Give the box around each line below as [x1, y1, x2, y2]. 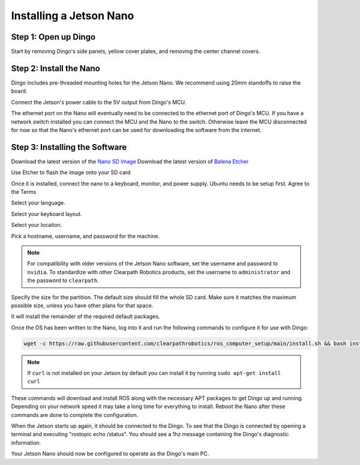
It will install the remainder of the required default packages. [11, 313, 160, 320]
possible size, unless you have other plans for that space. [11, 302, 154, 309]
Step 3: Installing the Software [11, 142, 127, 152]
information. [11, 439, 41, 446]
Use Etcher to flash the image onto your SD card [11, 169, 131, 176]
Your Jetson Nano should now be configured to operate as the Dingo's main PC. [11, 450, 209, 457]
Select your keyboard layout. [11, 210, 82, 217]
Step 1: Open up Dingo [11, 32, 96, 42]
